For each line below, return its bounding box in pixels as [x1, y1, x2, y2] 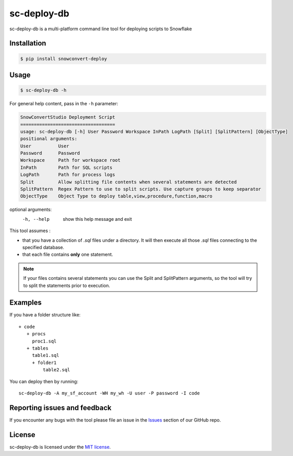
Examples [9, 298, 42, 307]
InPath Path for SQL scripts [20, 164, 113, 170]
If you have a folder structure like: [9, 312, 81, 318]
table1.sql [32, 352, 60, 358]
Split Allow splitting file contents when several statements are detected [20, 179, 237, 185]
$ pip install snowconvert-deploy [20, 55, 107, 62]
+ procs [26, 331, 46, 337]
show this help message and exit [63, 216, 132, 222]
